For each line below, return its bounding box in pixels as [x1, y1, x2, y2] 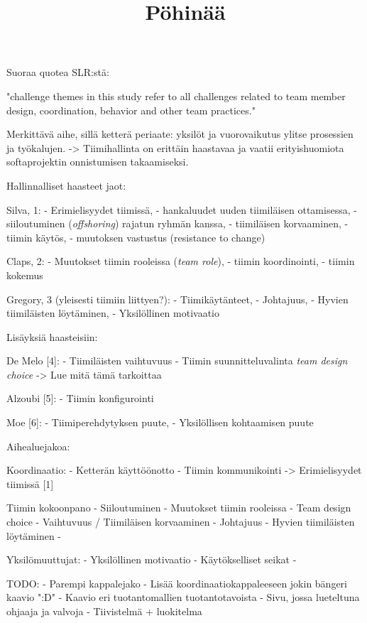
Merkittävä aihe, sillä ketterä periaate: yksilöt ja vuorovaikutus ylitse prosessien [6, 126, 354, 141]
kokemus [6, 267, 43, 282]
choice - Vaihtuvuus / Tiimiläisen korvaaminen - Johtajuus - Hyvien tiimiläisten [6, 514, 355, 529]
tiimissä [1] [6, 476, 54, 491]
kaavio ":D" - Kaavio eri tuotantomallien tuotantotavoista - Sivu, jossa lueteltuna [6, 590, 360, 605]
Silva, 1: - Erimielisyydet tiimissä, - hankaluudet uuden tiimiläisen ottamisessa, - [6, 202, 357, 217]
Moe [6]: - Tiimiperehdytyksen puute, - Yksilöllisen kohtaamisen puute [6, 415, 314, 430]
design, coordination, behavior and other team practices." [6, 102, 256, 117]
